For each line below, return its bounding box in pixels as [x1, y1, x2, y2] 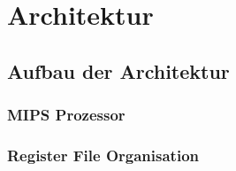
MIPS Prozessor [7, 104, 126, 126]
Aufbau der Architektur [7, 57, 230, 84]
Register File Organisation [7, 144, 199, 166]
